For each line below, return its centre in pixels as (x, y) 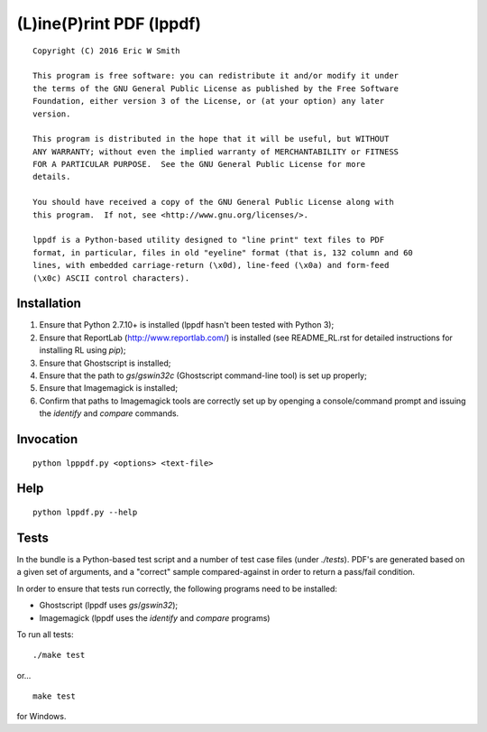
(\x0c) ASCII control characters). (111, 278)
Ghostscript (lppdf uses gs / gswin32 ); (109, 606)
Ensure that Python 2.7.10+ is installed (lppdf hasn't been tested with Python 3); (187, 325)
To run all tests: (45, 634)
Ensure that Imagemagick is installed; (109, 388)
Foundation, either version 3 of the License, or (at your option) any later (209, 101)
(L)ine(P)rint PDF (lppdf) (109, 23)
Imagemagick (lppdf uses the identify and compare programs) (155, 617)
